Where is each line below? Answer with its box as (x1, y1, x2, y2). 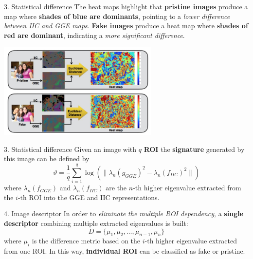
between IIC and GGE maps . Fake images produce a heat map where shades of (4, 20, 248, 31)
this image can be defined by (4, 153, 90, 164)
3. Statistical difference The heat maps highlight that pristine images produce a (4, 1, 248, 11)
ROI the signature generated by (144, 144, 245, 154)
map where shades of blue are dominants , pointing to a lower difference (4, 11, 230, 21)
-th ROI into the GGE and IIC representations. (18, 192, 160, 202)
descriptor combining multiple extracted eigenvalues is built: (4, 218, 188, 228)
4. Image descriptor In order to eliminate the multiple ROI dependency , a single (4, 208, 243, 219)
